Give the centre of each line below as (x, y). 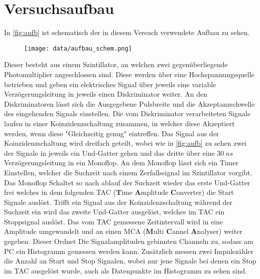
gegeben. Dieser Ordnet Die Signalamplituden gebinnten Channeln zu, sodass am (129, 241)
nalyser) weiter (220, 231)
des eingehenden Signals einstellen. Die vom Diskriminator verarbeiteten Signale (127, 113)
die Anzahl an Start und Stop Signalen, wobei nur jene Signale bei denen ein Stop (130, 261)
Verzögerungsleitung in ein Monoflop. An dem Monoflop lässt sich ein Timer (121, 163)
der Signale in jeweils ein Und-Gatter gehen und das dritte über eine (109, 153)
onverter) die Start (205, 192)
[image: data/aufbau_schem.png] (78, 48)
